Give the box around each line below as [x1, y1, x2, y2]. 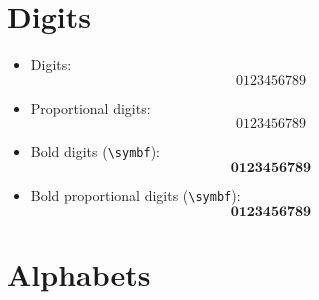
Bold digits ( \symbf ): [30, 141, 160, 162]
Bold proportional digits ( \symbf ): [30, 184, 241, 205]
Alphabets [7, 253, 151, 294]
